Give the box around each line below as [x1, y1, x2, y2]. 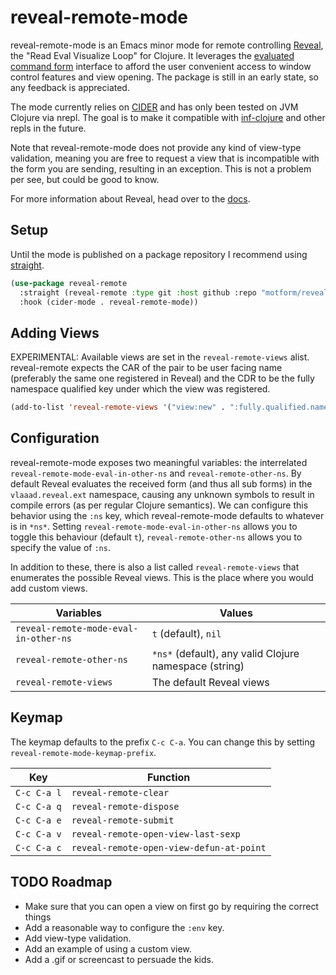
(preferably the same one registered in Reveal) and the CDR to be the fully [10, 372, 315, 385]
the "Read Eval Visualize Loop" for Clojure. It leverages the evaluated [10, 49, 295, 61]
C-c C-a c [15, 842, 62, 853]
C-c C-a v [15, 828, 62, 840]
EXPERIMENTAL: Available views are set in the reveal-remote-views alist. [10, 351, 310, 363]
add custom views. [10, 582, 88, 594]
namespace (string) [151, 659, 245, 673]
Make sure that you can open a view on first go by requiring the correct [24, 900, 319, 912]
